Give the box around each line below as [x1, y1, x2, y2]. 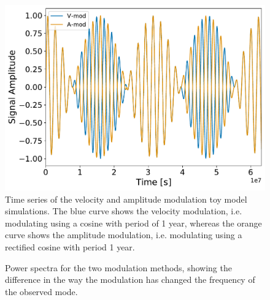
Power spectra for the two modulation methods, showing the [5, 261, 232, 274]
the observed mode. [5, 285, 78, 298]
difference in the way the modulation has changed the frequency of [5, 273, 255, 286]
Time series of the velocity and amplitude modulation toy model [5, 192, 247, 205]
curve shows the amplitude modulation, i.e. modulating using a [5, 228, 242, 241]
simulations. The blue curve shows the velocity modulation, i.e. [5, 204, 242, 217]
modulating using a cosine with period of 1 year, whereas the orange [5, 216, 262, 229]
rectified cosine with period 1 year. [5, 240, 135, 253]
